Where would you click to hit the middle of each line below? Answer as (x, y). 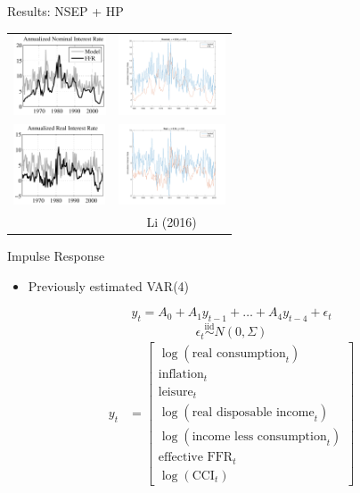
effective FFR (196, 458)
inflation (181, 375)
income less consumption (259, 437)
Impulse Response (56, 256)
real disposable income (253, 413)
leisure (176, 392)
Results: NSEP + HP (65, 11)
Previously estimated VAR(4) (109, 285)
